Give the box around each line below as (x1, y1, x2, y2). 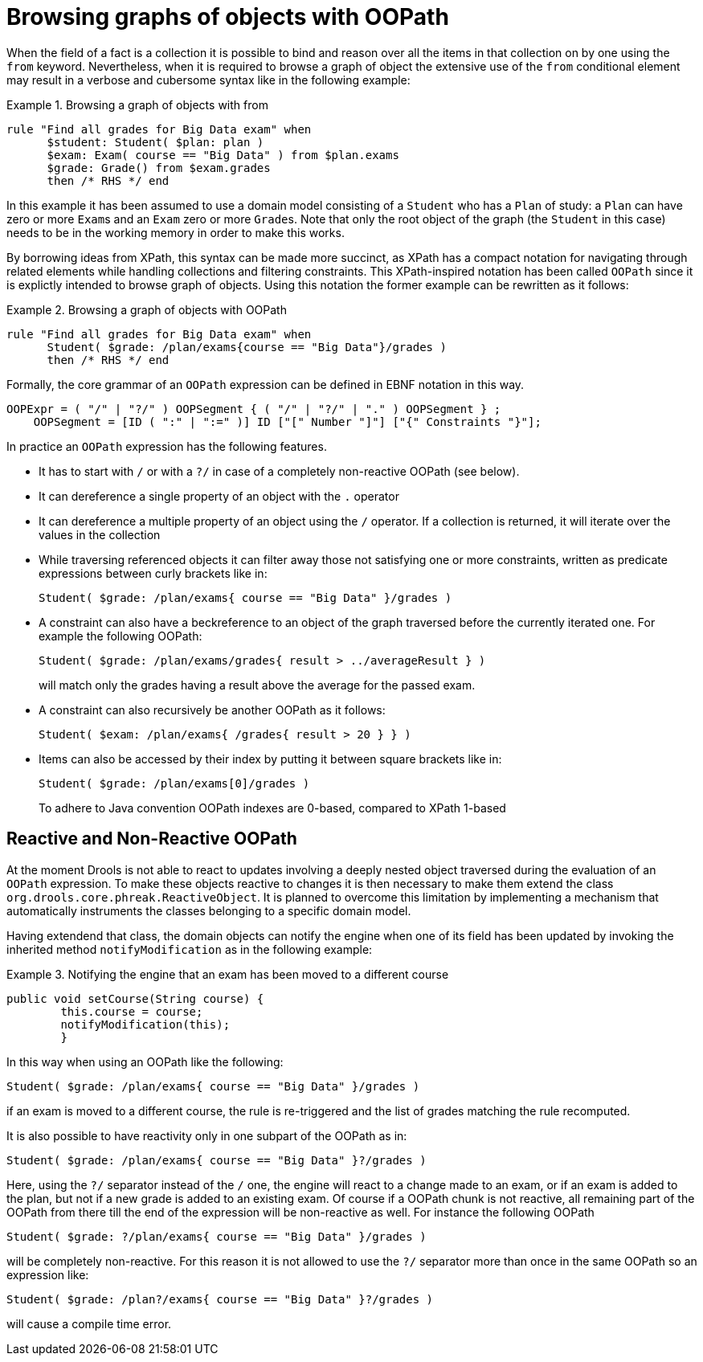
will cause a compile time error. (6, 1316, 172, 1331)
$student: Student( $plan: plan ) (47, 135, 264, 149)
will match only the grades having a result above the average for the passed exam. (39, 677, 476, 692)
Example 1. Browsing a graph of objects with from (6, 97, 268, 112)
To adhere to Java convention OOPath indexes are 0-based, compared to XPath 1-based (39, 800, 506, 815)
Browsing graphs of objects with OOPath (6, 3, 449, 31)
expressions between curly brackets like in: (39, 566, 268, 580)
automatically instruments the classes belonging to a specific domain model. (6, 903, 411, 918)
